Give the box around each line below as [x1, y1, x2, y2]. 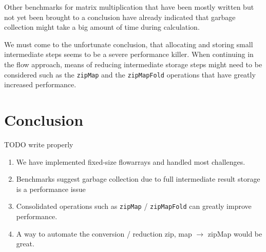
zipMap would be [207, 228, 262, 239]
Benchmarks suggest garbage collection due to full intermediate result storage [16, 173, 260, 184]
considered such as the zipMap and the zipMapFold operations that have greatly [4, 69, 256, 80]
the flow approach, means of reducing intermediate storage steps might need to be [4, 59, 262, 69]
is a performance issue [16, 183, 86, 194]
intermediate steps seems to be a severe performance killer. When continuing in [4, 49, 254, 60]
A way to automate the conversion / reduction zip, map [16, 228, 192, 239]
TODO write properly [4, 139, 73, 149]
